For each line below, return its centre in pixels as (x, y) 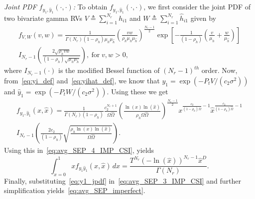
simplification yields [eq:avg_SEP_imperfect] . (75, 190)
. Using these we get (137, 91)
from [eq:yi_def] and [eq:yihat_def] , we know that (82, 80)
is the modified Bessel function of (109, 70)
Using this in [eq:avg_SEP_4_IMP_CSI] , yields (79, 150)
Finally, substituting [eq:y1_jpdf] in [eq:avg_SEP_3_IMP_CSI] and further (123, 180)
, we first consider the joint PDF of (197, 6)
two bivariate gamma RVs (43, 18)
